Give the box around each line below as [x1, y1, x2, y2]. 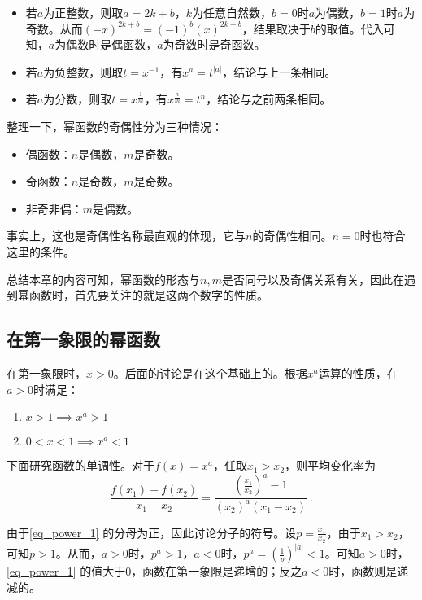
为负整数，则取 [43, 63, 124, 80]
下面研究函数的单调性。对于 [7, 457, 154, 474]
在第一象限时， [7, 364, 86, 381]
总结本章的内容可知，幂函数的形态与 [7, 270, 200, 287]
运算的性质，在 [318, 364, 398, 381]
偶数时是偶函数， [66, 36, 158, 53]
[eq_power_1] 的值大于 [7, 563, 126, 580]
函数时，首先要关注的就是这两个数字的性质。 [28, 287, 268, 304]
